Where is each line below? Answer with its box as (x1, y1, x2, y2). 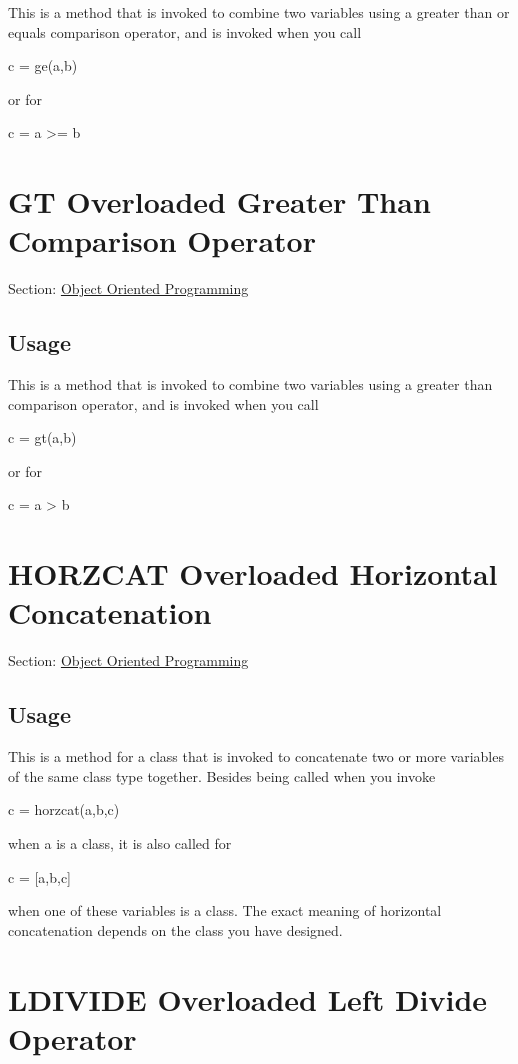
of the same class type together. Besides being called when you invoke (8, 765, 436, 786)
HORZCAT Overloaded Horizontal (8, 553, 498, 594)
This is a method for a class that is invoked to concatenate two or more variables (8, 746, 504, 767)
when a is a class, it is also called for (8, 832, 232, 853)
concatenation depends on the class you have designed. (8, 919, 343, 940)
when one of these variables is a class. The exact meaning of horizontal (8, 900, 442, 921)
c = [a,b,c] (8, 866, 71, 887)
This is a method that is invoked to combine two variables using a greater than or (8, 2, 510, 22)
